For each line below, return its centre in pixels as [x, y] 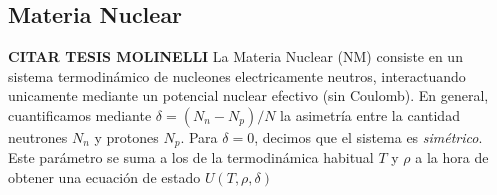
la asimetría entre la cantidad [370, 114]
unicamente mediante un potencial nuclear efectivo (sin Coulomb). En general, [248, 95]
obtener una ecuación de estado [104, 177]
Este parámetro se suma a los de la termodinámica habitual [191, 157]
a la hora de [452, 157]
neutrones [38, 136]
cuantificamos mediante [80, 114]
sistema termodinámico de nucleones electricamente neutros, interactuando [237, 75]
